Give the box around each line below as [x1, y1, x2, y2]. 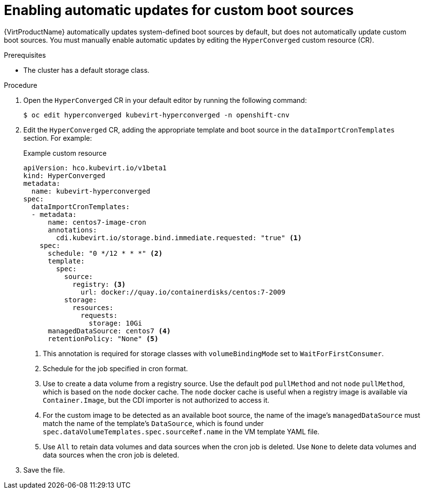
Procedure [4, 81, 37, 89]
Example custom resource [23, 148, 107, 157]
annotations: [48, 226, 97, 234]
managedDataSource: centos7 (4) [48, 327, 171, 335]
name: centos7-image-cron [48, 218, 146, 226]
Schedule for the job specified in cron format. [43, 364, 188, 373]
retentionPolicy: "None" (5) [48, 334, 159, 343]
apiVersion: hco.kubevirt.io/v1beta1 [23, 164, 167, 172]
